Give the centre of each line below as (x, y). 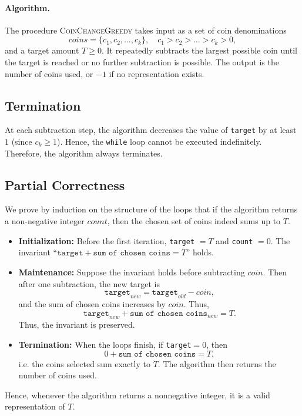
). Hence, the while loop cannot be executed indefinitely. (160, 142)
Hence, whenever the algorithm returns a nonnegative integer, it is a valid (137, 395)
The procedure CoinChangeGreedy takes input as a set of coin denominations (146, 30)
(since (22, 142)
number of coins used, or (49, 73)
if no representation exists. (157, 73)
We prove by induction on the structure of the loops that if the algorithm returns (151, 209)
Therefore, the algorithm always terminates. (84, 153)
